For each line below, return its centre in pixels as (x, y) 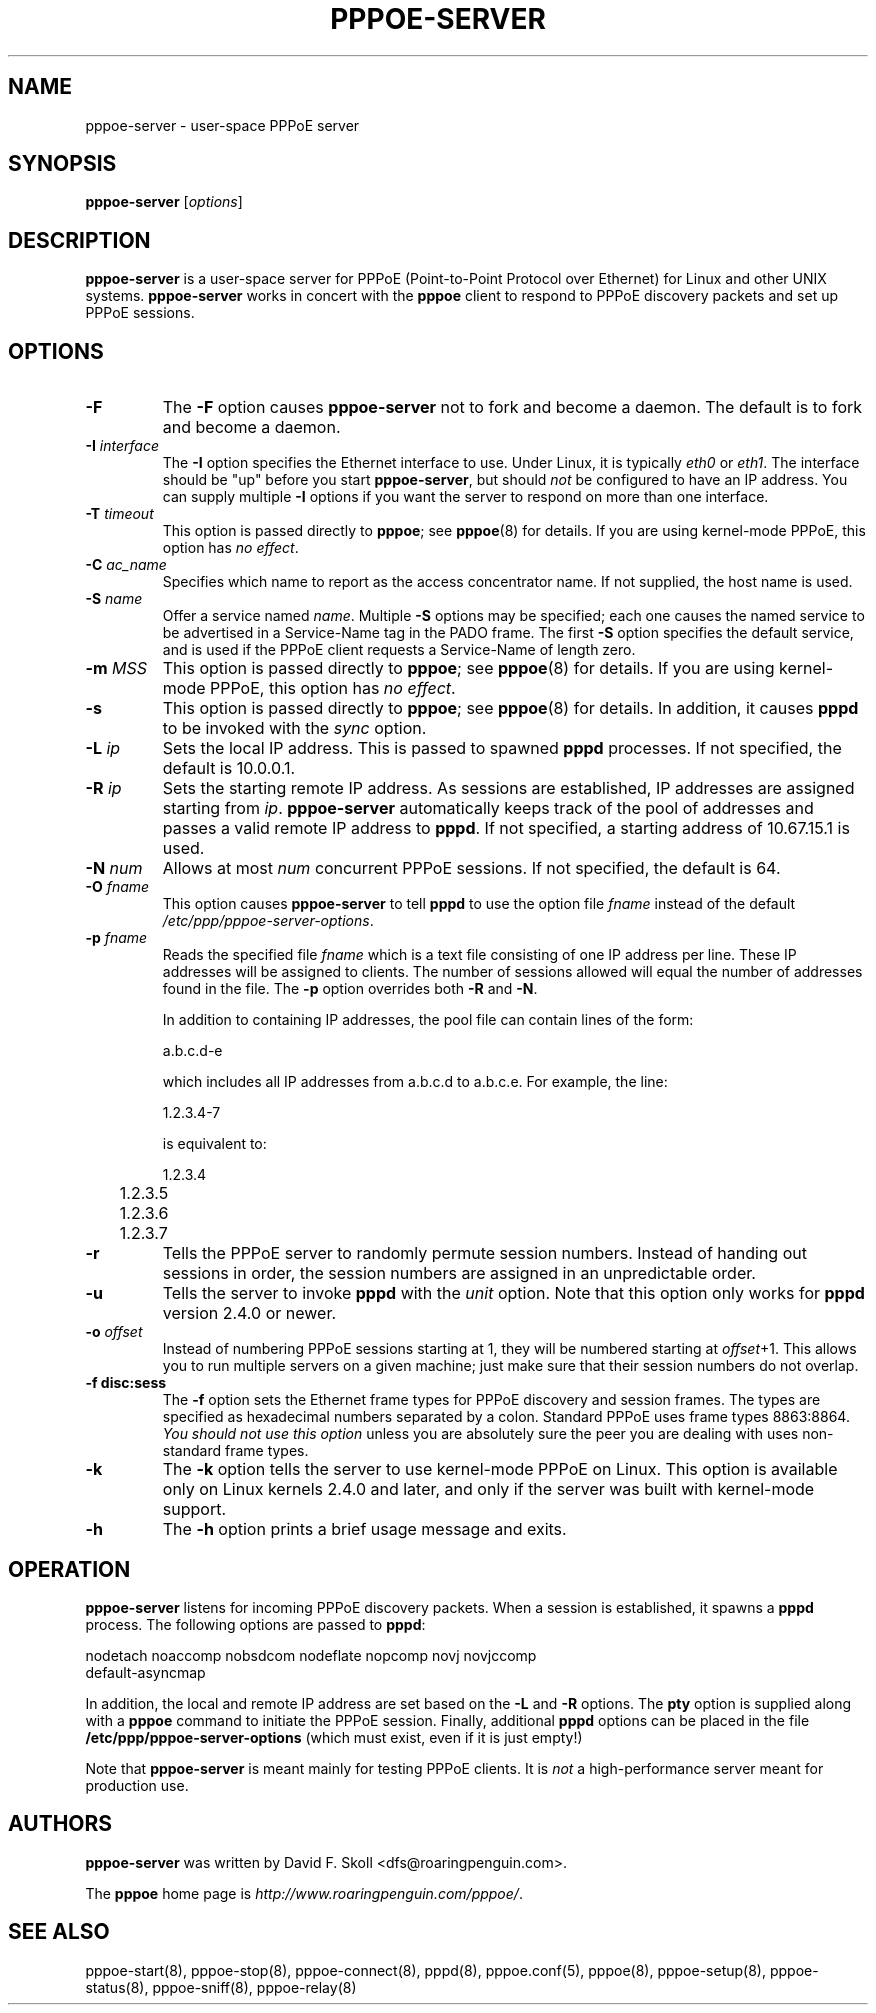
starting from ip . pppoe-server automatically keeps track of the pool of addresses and (488, 808)
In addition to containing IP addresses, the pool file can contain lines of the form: (428, 1020)
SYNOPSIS (62, 164)
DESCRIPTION (79, 240)
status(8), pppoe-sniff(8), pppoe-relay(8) (221, 1987)
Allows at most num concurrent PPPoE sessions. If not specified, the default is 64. (471, 868)
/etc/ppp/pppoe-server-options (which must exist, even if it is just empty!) (334, 1737)
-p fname (116, 938)
